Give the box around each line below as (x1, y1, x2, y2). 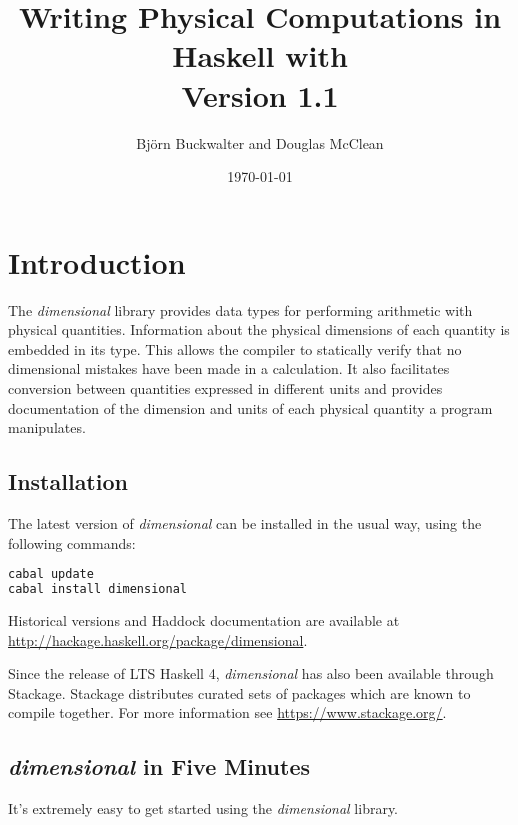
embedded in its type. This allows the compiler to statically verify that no (8, 338, 462, 359)
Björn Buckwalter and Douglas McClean (136, 132, 384, 153)
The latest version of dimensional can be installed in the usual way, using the (8, 512, 482, 533)
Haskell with (172, 35, 348, 76)
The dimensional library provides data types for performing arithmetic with (8, 299, 473, 320)
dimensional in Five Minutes (8, 751, 311, 782)
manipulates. (8, 417, 86, 438)
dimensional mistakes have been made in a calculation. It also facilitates (8, 358, 450, 379)
